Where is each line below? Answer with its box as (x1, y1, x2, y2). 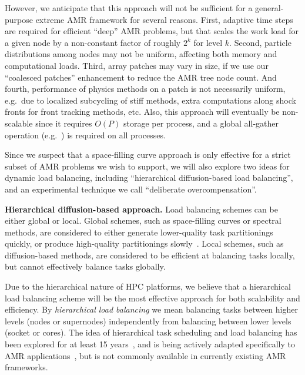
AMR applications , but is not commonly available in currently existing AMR (5, 349, 286, 361)
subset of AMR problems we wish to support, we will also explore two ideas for (5, 160, 290, 172)
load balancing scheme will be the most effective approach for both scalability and (5, 291, 300, 304)
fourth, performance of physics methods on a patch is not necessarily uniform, (5, 82, 286, 95)
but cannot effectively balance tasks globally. (5, 260, 166, 273)
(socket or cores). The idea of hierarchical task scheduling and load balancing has (5, 326, 297, 339)
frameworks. (5, 361, 48, 373)
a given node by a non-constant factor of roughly (5, 36, 181, 48)
